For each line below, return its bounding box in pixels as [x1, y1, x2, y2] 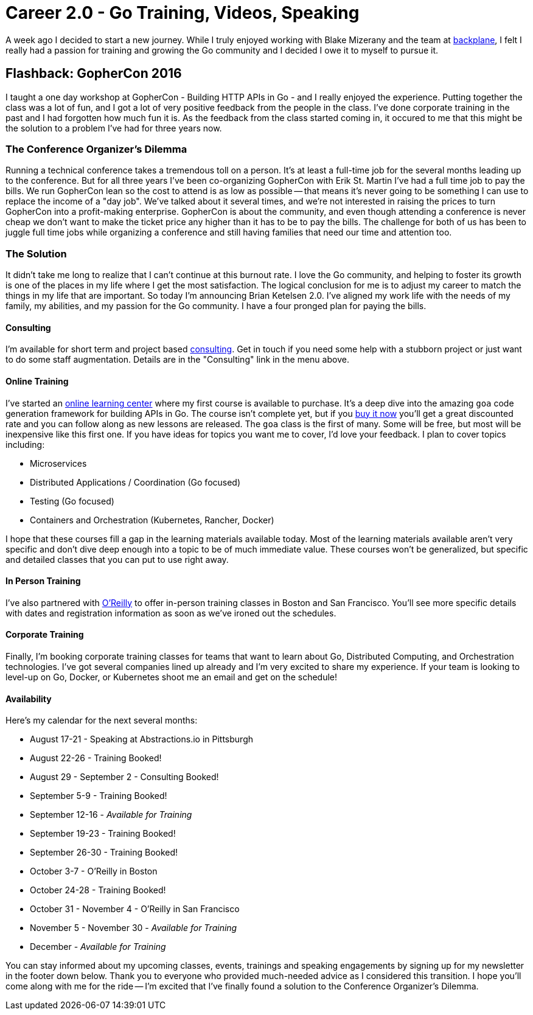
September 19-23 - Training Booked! [30, 828, 176, 839]
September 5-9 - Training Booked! [30, 790, 167, 801]
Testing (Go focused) [30, 495, 114, 506]
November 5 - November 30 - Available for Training [30, 923, 237, 933]
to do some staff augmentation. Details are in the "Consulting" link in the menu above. [5, 354, 349, 365]
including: [5, 439, 45, 450]
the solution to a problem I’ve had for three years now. [5, 122, 222, 133]
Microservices [30, 458, 87, 469]
